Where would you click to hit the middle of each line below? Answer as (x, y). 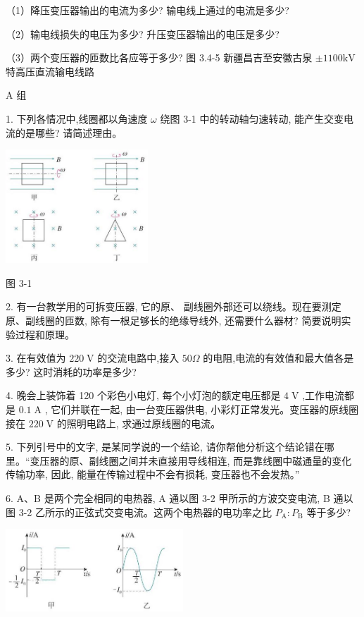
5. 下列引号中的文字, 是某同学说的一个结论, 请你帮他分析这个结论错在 (165, 447)
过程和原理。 (45, 334)
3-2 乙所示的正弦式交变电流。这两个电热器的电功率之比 (145, 512)
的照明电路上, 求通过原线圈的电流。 (139, 423)
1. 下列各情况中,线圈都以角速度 (77, 118)
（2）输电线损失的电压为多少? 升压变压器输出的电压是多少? (143, 33)
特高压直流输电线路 (50, 71)
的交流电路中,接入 (138, 358)
